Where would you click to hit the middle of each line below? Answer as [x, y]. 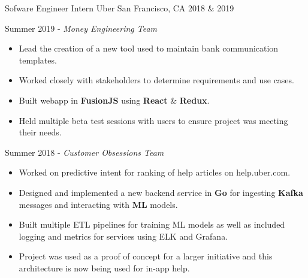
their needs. [40, 132]
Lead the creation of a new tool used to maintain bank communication [149, 48]
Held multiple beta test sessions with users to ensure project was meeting [153, 120]
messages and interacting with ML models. [98, 204]
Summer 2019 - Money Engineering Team [81, 28]
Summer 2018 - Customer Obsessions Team [84, 152]
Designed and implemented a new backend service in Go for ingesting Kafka [161, 192]
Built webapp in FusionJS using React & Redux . [114, 100]
